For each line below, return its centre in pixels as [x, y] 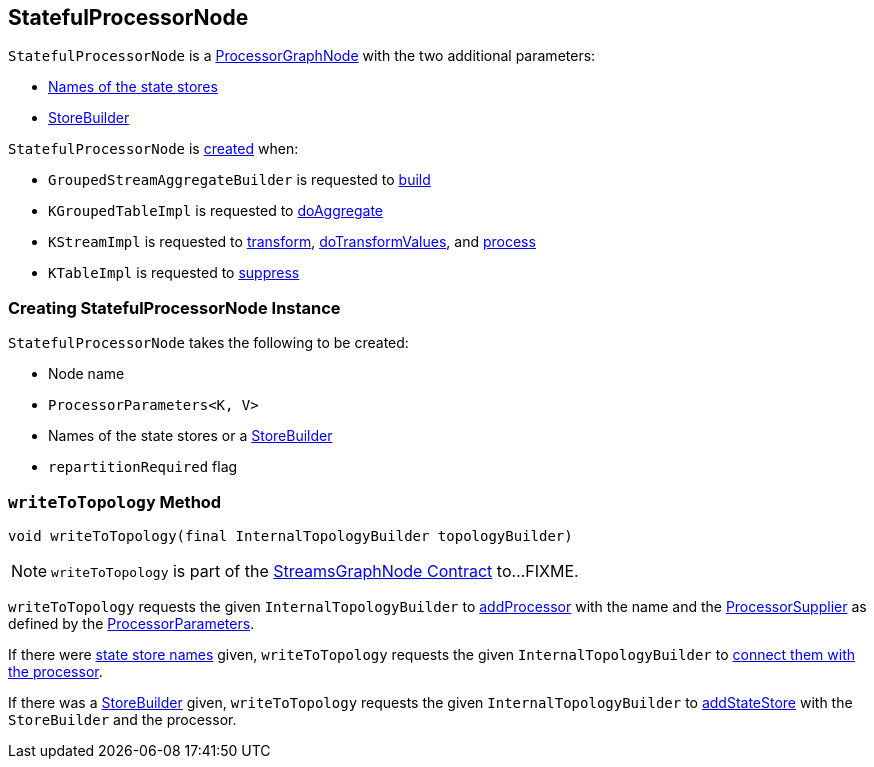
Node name [86, 374]
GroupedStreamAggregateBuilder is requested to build [239, 180]
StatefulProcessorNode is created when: [153, 149]
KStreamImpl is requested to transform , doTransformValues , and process [292, 242]
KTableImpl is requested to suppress [174, 273]
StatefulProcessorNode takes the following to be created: [208, 343]
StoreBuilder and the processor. [122, 719]
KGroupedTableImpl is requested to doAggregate [216, 211]
